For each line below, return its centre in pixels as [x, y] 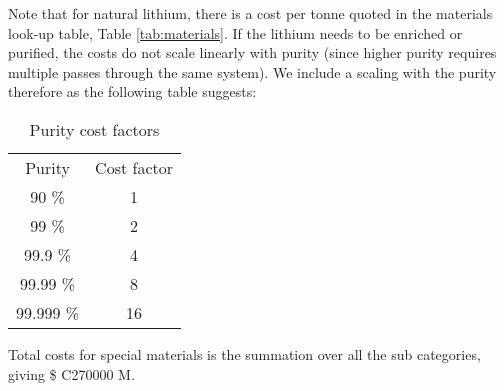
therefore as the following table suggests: [132, 91]
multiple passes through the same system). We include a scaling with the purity [252, 71]
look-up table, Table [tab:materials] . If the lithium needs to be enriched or [235, 32]
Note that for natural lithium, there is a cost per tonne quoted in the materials [250, 13]
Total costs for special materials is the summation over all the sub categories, [244, 353]
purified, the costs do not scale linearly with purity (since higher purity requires [252, 52]
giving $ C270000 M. [71, 373]
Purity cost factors [94, 129]
